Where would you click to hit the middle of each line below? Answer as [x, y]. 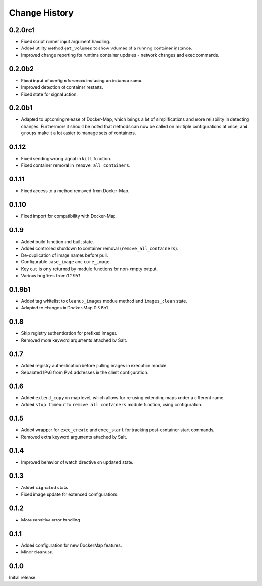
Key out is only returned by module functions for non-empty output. [89, 269]
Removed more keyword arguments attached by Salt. [74, 340]
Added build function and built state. [57, 242]
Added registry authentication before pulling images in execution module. [95, 365]
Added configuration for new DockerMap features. [72, 545]
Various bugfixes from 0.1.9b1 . [51, 276]
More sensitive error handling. [51, 520]
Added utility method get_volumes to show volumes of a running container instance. [107, 48]
